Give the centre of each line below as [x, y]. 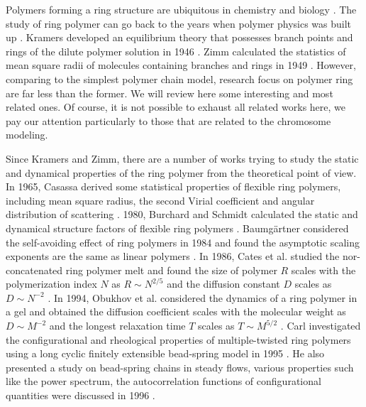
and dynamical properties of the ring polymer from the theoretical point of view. [181, 172]
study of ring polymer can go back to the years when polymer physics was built [179, 23]
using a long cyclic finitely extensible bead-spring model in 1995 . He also [165, 353]
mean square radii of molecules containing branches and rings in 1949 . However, [181, 65]
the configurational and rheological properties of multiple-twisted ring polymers [178, 339]
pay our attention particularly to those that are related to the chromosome [168, 120]
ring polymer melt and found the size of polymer [171, 270]
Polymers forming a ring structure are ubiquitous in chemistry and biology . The [181, 9]
